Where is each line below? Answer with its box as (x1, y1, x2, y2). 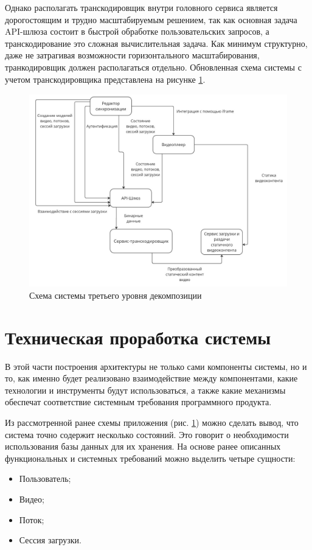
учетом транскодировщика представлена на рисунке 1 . (5, 72, 206, 85)
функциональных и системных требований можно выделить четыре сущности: (5, 451, 296, 464)
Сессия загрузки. (19, 534, 81, 546)
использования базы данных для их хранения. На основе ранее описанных (5, 440, 281, 453)
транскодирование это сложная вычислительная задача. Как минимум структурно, (5, 37, 308, 49)
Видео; (19, 492, 44, 505)
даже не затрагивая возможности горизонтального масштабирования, (5, 49, 260, 61)
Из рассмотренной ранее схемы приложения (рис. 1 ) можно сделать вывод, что (5, 416, 299, 429)
